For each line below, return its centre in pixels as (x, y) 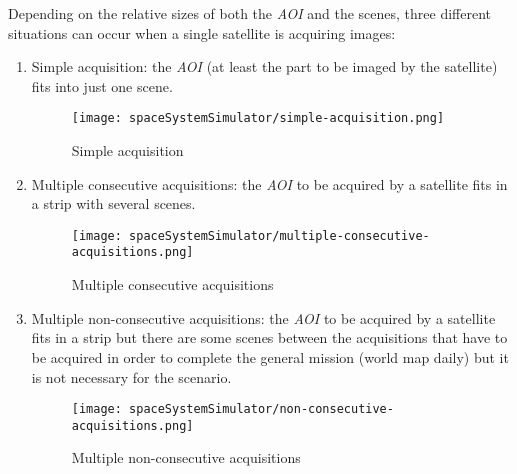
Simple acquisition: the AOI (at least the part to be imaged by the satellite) (264, 66)
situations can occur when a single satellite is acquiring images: (202, 32)
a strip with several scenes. (113, 203)
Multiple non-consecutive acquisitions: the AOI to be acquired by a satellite (263, 317)
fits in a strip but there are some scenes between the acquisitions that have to (269, 337)
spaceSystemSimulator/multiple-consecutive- (279, 235)
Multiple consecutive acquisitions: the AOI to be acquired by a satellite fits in (269, 183)
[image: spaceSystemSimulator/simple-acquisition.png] (258, 118)
